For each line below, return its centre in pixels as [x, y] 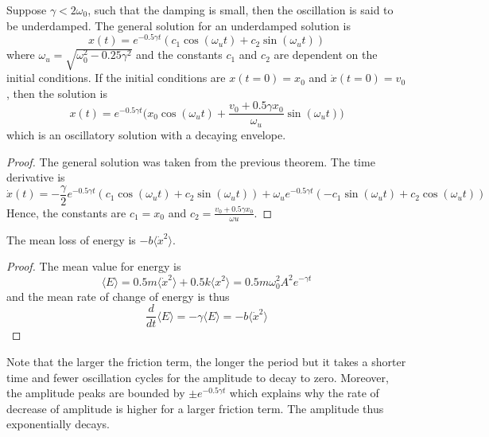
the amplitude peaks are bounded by [96, 393]
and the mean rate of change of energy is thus [118, 296]
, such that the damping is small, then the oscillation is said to [241, 10]
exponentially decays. [58, 424]
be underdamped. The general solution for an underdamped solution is [179, 25]
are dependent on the [326, 55]
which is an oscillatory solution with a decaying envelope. [146, 134]
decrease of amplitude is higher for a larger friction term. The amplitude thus [195, 408]
